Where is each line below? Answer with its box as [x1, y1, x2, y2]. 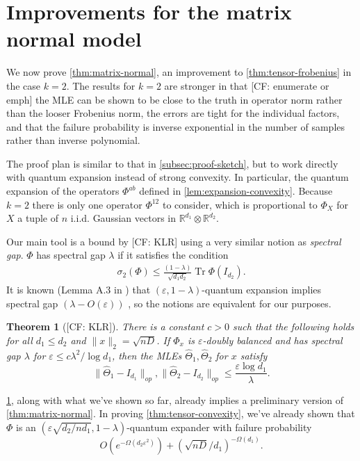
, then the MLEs [112, 348, 182, 362]
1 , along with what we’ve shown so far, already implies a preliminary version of [6, 392, 344, 407]
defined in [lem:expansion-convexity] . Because [139, 184, 333, 198]
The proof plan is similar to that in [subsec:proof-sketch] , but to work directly [6, 156, 338, 170]
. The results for [66, 78, 136, 92]
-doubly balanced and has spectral [202, 332, 343, 347]
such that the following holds [233, 319, 354, 334]
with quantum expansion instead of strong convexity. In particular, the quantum [6, 170, 349, 184]
